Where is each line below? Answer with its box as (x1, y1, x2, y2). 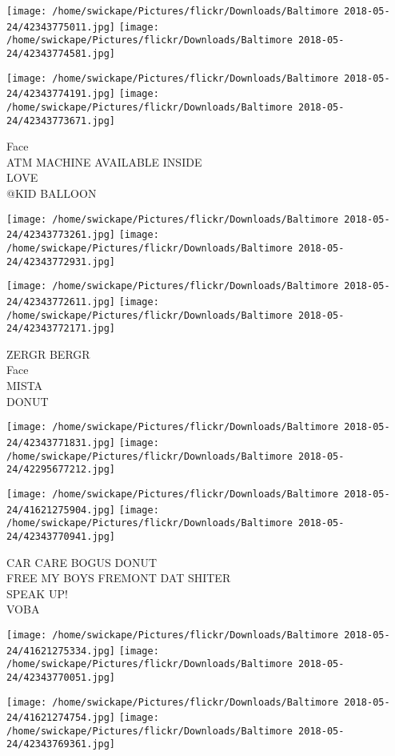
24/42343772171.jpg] (6, 323, 116, 335)
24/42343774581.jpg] (6, 47, 116, 59)
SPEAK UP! (6, 585, 68, 601)
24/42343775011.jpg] (6, 21, 116, 33)
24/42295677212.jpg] (6, 464, 116, 476)
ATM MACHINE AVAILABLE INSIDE (6, 153, 202, 170)
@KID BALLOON (6, 185, 97, 202)
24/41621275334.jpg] (6, 645, 116, 657)
